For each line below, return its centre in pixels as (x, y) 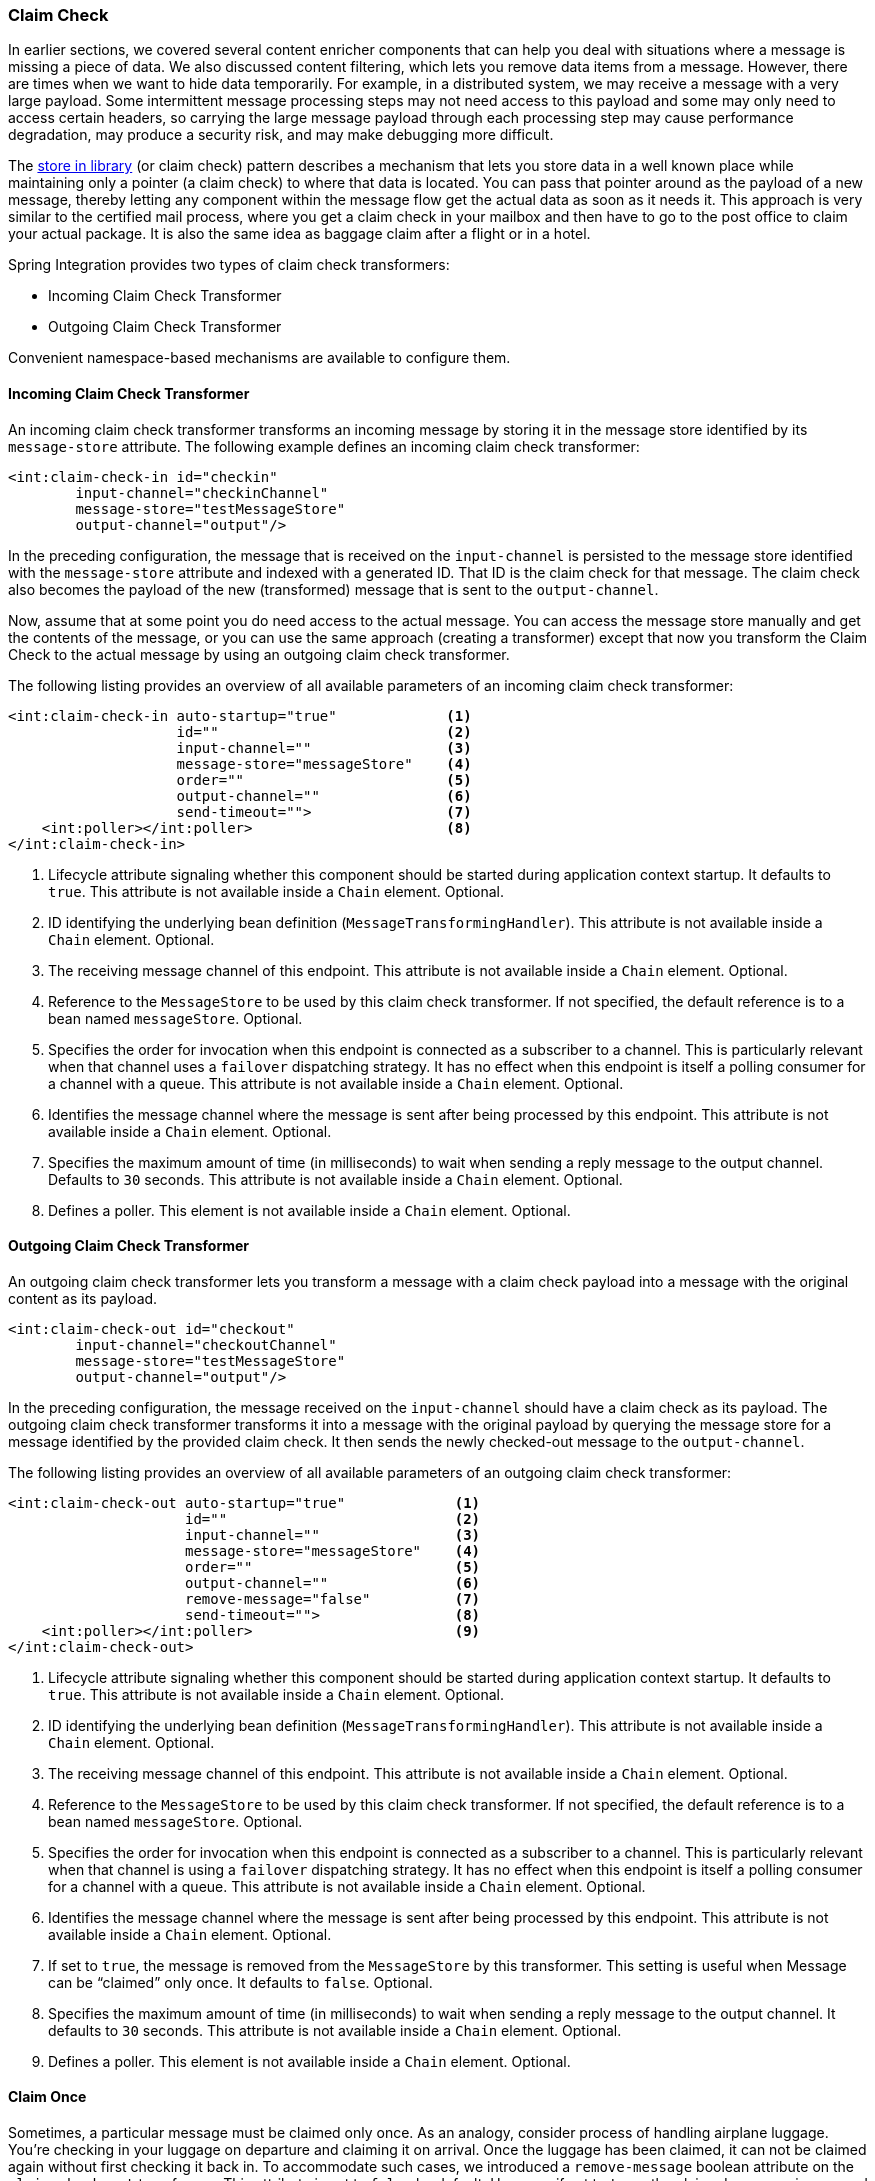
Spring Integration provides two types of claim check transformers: (229, 265)
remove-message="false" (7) (333, 1598)
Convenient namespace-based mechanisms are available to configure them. (259, 358)
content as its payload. (83, 1298)
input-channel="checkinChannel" (202, 492)
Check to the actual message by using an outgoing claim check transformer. (259, 654)
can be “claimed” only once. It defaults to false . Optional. (240, 1982)
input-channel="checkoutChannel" (206, 1344)
